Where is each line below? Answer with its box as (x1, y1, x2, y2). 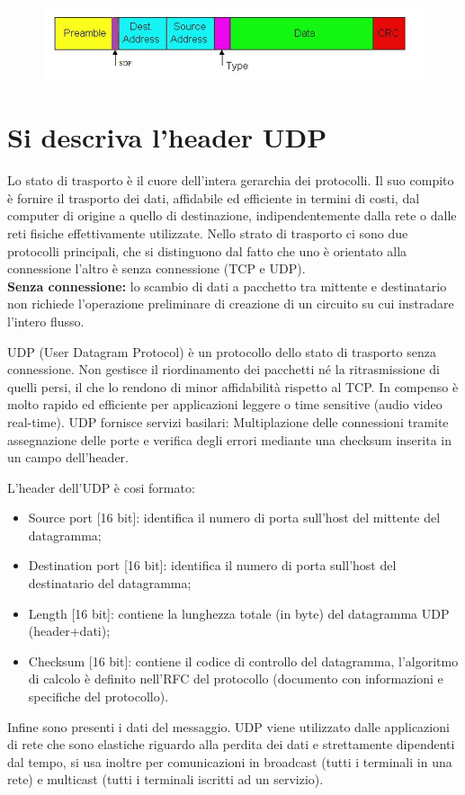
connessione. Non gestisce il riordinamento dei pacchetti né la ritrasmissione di (7, 360, 440, 379)
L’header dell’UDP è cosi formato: (7, 478, 195, 496)
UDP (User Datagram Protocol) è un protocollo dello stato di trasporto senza (7, 342, 436, 361)
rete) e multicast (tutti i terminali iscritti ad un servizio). (7, 770, 324, 789)
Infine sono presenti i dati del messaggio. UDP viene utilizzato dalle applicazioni (7, 717, 450, 736)
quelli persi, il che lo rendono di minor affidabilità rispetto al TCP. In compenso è (7, 377, 459, 396)
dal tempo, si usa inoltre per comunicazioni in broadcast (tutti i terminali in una (7, 752, 452, 771)
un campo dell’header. (7, 448, 130, 467)
